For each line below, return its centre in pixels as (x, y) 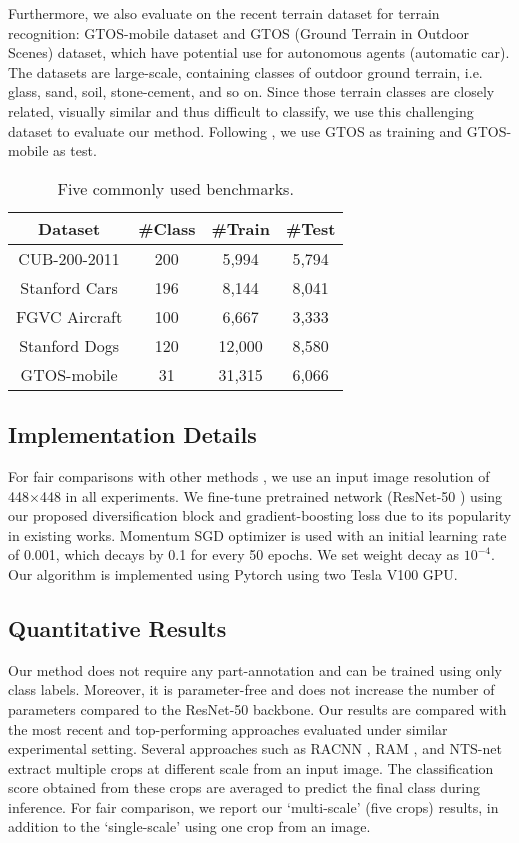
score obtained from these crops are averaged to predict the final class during (244, 787)
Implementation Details (132, 434)
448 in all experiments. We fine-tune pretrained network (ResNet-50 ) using (271, 495)
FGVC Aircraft (69, 316)
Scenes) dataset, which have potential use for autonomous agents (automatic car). (259, 52)
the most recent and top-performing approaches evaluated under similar (228, 728)
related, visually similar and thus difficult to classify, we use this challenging (241, 110)
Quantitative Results (117, 627)
